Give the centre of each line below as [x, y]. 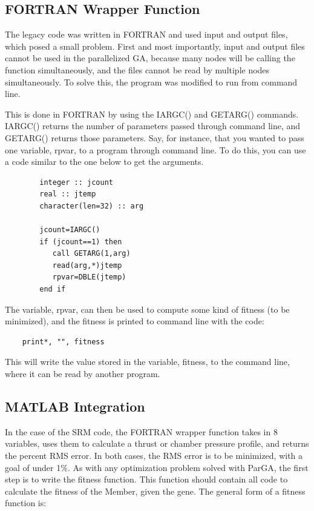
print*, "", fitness [63, 342]
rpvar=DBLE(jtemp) [89, 277]
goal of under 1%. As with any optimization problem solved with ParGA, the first [157, 467]
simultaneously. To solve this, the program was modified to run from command [151, 82]
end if [53, 289]
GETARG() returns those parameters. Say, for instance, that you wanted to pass [155, 137]
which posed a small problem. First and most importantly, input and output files [155, 46]
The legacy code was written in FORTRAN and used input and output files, [146, 34]
